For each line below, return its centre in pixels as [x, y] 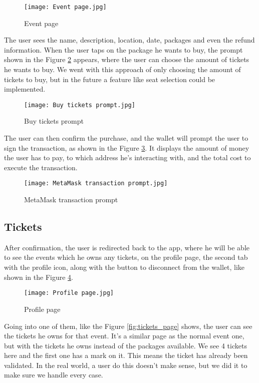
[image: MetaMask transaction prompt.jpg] [96, 183]
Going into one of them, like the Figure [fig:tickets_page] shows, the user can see [128, 326]
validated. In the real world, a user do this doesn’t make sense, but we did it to [126, 365]
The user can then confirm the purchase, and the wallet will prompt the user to [126, 138]
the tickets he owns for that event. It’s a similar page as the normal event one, [124, 336]
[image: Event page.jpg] [65, 7]
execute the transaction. [41, 167]
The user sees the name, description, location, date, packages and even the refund [129, 40]
